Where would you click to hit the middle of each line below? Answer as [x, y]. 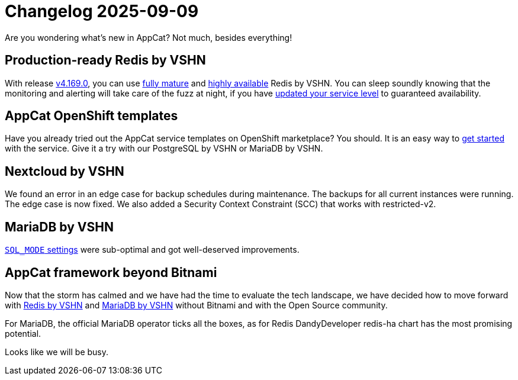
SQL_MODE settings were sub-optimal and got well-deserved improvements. [152, 250]
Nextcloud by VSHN [65, 171]
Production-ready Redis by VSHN [105, 60]
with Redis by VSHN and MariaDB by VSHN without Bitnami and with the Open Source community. [196, 305]
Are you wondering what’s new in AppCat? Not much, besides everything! [149, 37]
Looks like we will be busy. [57, 352]
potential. [23, 333]
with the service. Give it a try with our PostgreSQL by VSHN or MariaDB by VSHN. [164, 149]
